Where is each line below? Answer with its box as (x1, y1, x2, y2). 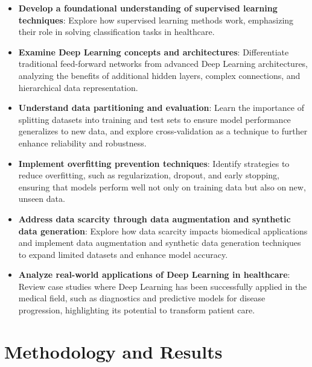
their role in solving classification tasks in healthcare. (18, 25, 215, 38)
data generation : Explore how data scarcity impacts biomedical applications (18, 224, 308, 237)
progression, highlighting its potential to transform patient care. (18, 304, 255, 316)
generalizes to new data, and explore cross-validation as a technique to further (18, 125, 308, 137)
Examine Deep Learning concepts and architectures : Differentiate (18, 45, 289, 58)
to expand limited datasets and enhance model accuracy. (18, 248, 228, 260)
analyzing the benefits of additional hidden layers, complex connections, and (18, 69, 301, 81)
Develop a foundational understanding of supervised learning (18, 2, 278, 14)
